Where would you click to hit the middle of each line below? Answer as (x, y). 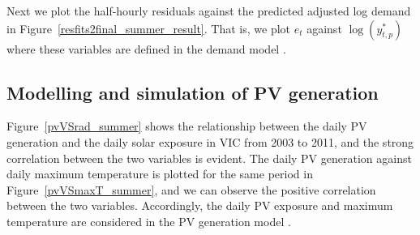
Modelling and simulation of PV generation (193, 92)
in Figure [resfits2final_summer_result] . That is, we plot (148, 28)
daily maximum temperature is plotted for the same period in (160, 174)
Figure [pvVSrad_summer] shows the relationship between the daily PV (187, 126)
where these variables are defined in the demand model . (146, 48)
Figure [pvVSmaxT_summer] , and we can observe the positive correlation (191, 189)
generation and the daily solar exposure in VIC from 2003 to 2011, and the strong (210, 141)
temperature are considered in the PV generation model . (149, 221)
